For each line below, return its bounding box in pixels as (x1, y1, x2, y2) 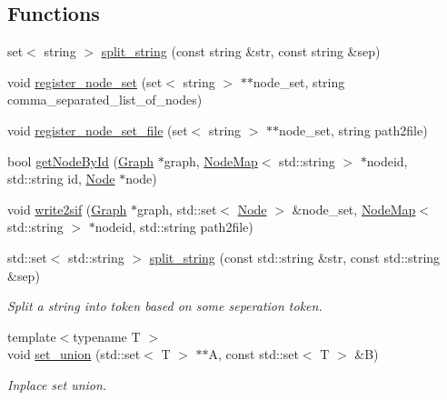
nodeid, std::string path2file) (94, 217, 253, 236)
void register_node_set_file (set (7, 120, 188, 139)
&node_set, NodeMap (292, 199, 416, 218)
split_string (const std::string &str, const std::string (149, 247, 441, 266)
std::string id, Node (7, 169, 115, 188)
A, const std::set (208, 345, 299, 364)
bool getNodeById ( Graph (7, 151, 154, 170)
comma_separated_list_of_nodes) (7, 90, 203, 109)
